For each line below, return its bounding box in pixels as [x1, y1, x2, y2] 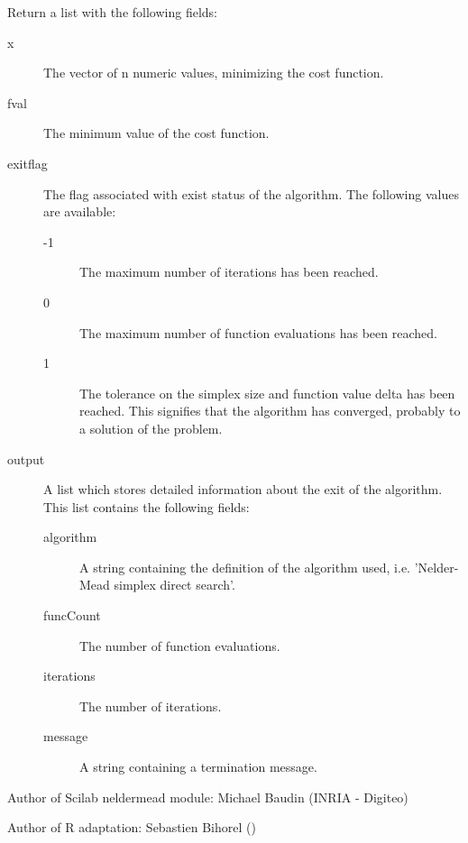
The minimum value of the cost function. [43, 124, 270, 142]
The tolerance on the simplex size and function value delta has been [79, 383, 455, 402]
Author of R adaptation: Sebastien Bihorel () [7, 818, 256, 837]
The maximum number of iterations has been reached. [79, 262, 379, 281]
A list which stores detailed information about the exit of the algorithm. [43, 480, 443, 499]
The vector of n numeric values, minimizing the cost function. [43, 63, 384, 82]
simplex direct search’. [114, 575, 235, 594]
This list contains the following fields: [43, 497, 250, 516]
